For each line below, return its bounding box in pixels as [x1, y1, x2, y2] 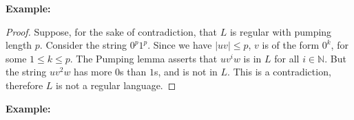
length [6, 38, 32, 52]
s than [120, 64, 147, 79]
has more [74, 64, 112, 79]
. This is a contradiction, [227, 64, 331, 79]
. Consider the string [39, 38, 127, 52]
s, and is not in [154, 64, 218, 79]
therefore [6, 77, 43, 92]
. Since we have [147, 38, 212, 52]
